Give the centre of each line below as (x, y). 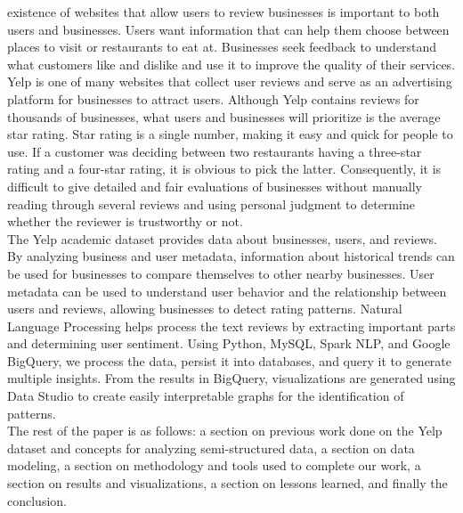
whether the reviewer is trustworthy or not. (125, 221)
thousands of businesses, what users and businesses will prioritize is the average (224, 116)
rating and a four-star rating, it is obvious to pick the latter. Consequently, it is (224, 169)
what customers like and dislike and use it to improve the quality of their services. (231, 64)
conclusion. (37, 500)
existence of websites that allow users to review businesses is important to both (223, 12)
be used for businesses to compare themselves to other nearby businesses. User (221, 273)
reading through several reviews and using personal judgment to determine (211, 204)
